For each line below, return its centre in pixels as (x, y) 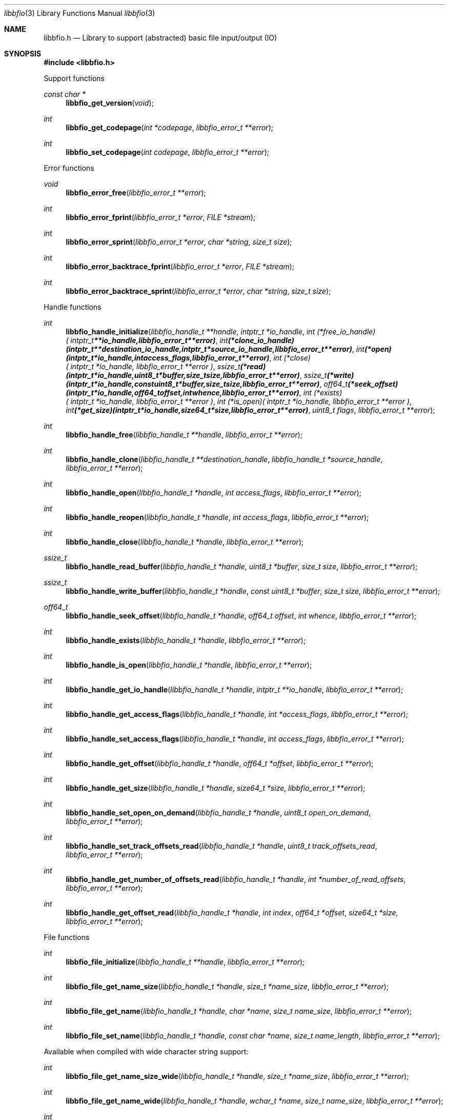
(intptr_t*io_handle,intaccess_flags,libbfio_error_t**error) (168, 358)
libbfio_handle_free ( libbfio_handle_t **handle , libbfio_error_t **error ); (184, 435)
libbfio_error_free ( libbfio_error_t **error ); (136, 193)
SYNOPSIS (23, 54)
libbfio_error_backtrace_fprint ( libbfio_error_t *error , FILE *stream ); (180, 266)
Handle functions (73, 307)
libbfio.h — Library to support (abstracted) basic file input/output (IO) (160, 38)
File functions (67, 937)
